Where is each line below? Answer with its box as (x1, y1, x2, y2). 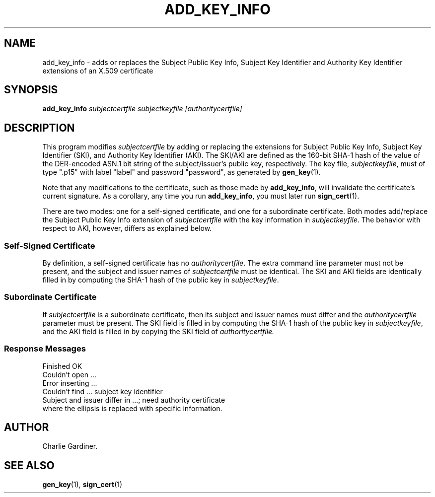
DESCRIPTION (4, 121, 75, 134)
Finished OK (42, 361, 82, 370)
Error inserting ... (42, 378, 97, 387)
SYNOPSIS (4, 83, 58, 96)
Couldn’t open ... (42, 370, 97, 379)
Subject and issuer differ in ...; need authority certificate (42, 395, 225, 404)
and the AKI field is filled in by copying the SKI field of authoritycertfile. (42, 327, 275, 336)
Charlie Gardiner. (42, 442, 98, 451)
